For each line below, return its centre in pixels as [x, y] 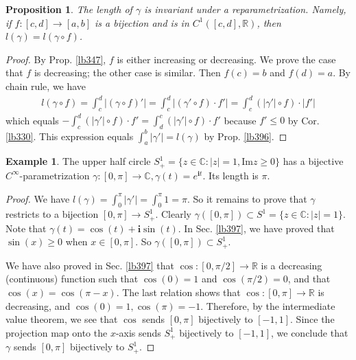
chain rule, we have [46, 86]
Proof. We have [38, 198]
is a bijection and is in [142, 22]
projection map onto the [57, 332]
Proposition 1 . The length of [69, 9]
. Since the [312, 319]
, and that [309, 279]
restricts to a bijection [52, 214]
